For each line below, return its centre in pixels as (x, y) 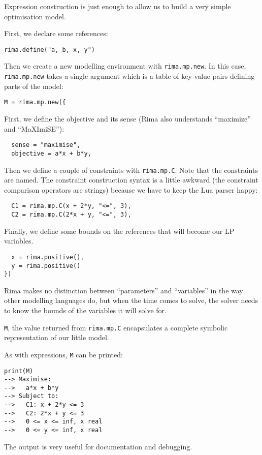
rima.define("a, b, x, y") (50, 50)
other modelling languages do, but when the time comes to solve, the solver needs (131, 300)
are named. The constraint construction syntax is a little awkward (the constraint (131, 180)
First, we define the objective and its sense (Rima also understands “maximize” (127, 118)
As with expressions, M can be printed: (63, 354)
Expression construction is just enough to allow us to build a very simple (118, 6)
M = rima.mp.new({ (35, 102)
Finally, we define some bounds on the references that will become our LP (119, 231)
